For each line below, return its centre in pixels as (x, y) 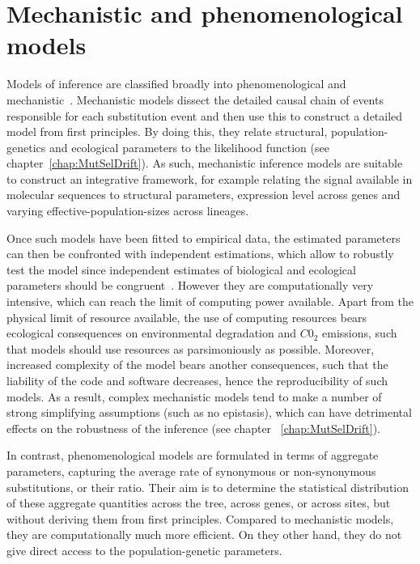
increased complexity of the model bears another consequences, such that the (197, 365)
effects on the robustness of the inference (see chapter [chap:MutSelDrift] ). (193, 428)
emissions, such (360, 333)
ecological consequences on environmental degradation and (152, 333)
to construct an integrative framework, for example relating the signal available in (210, 178)
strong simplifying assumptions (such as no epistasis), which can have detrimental (209, 412)
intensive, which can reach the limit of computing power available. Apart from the (210, 301)
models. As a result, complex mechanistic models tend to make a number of (194, 396)
